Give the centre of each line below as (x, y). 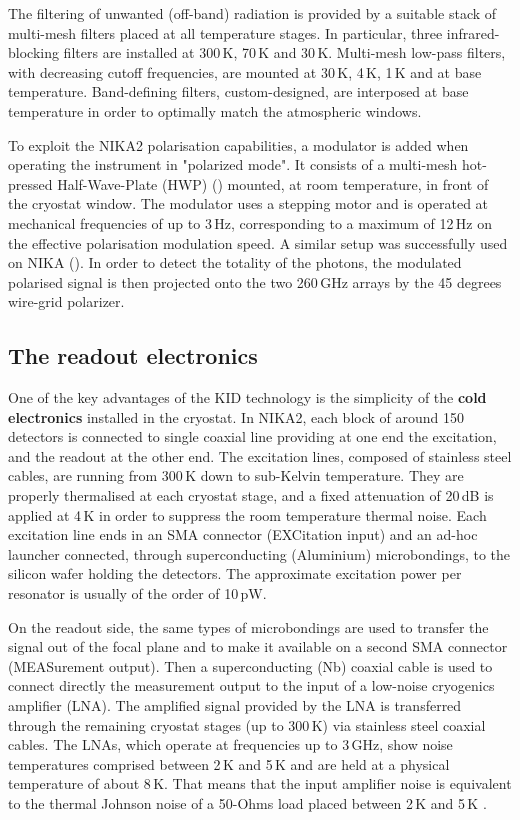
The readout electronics (133, 355)
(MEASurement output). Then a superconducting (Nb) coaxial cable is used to (250, 665)
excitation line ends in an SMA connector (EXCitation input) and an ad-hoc (243, 534)
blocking (33, 52)
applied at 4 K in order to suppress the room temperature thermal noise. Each (247, 514)
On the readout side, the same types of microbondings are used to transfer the (248, 626)
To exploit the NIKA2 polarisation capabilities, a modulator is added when (238, 144)
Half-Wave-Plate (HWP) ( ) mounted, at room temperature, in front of (273, 183)
